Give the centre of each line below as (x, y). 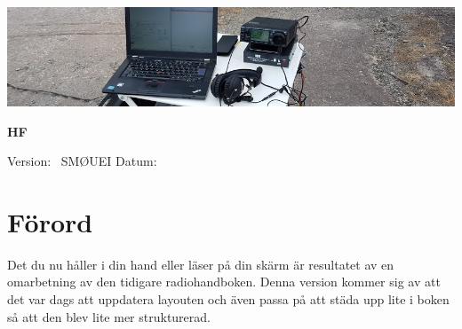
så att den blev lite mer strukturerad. (109, 316)
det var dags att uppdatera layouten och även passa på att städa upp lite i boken (228, 299)
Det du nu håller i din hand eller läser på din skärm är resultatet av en (201, 264)
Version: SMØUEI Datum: (82, 161)
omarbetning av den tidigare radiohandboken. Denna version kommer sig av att (224, 282)
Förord (50, 221)
